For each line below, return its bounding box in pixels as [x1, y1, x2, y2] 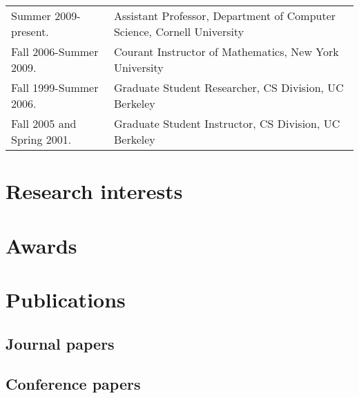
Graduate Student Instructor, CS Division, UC [113, 115, 340, 131]
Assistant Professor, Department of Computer [113, 8, 336, 23]
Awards [6, 231, 77, 259]
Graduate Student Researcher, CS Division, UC [113, 79, 344, 95]
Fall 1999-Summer [11, 79, 99, 95]
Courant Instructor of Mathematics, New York [113, 44, 339, 59]
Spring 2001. [11, 131, 72, 147]
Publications [6, 285, 126, 313]
